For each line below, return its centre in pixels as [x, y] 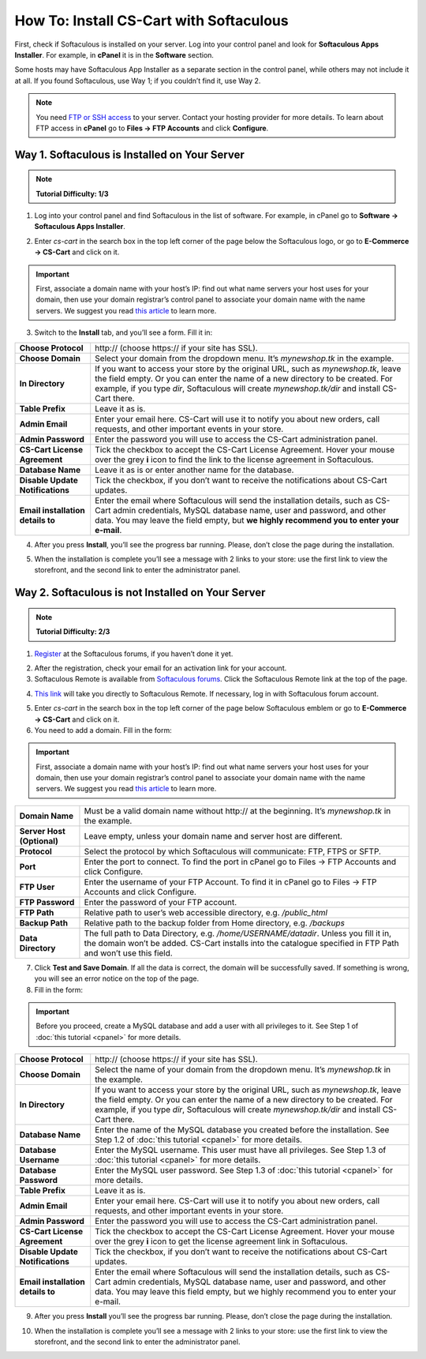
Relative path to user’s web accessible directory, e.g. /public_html [206, 912]
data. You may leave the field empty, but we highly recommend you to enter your [247, 520]
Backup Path [44, 922]
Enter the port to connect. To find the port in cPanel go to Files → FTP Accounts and [240, 862]
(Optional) [39, 841]
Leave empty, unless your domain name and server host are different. [213, 835]
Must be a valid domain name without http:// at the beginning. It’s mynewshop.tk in [237, 811]
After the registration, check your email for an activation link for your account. [161, 668]
